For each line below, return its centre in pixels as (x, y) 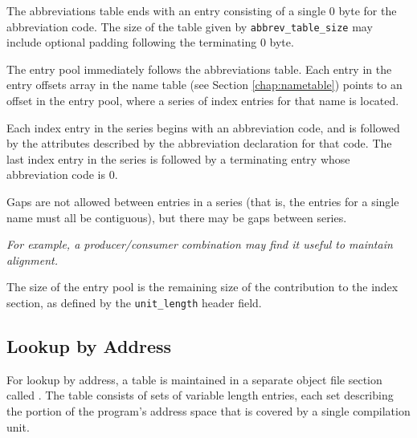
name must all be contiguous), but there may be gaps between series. (177, 217)
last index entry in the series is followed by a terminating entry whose (178, 158)
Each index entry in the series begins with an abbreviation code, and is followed (203, 127)
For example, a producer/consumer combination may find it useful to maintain (200, 244)
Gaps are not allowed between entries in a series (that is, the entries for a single (203, 201)
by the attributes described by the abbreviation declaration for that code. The (199, 143)
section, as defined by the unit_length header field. (134, 302)
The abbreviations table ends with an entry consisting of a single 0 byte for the (202, 10)
